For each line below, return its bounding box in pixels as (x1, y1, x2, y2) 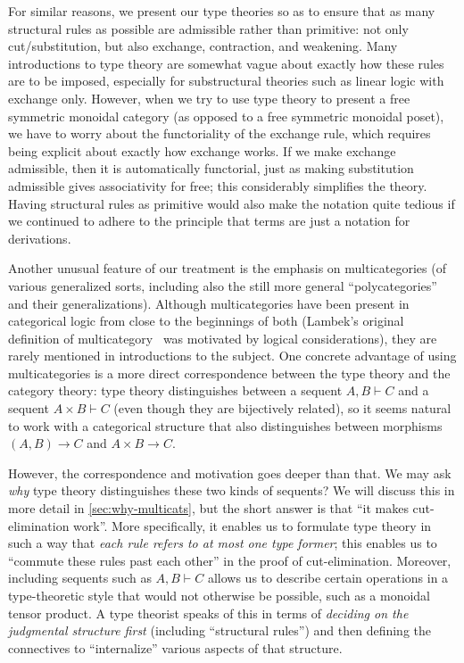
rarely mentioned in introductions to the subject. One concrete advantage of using (8, 346, 457, 365)
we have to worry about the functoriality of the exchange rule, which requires (8, 124, 431, 143)
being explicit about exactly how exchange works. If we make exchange (8, 141, 396, 160)
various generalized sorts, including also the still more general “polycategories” (8, 276, 437, 294)
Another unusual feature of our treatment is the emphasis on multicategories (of (8, 259, 446, 278)
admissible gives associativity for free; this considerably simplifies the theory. (8, 176, 427, 195)
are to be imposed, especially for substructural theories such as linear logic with (8, 71, 444, 90)
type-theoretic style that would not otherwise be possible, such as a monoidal (8, 586, 431, 604)
